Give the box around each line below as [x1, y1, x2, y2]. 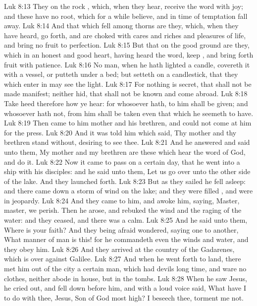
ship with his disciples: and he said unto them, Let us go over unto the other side [4, 166, 251, 177]
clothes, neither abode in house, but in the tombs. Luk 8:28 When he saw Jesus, [4, 273, 247, 283]
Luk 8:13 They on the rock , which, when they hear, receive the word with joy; [4, 1, 243, 11]
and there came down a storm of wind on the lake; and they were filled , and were [4, 185, 253, 196]
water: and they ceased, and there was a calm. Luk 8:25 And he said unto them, [4, 215, 248, 225]
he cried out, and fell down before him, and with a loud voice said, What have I [4, 283, 247, 293]
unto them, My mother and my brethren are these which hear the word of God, [4, 146, 246, 157]
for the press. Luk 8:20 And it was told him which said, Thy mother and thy [4, 127, 237, 137]
